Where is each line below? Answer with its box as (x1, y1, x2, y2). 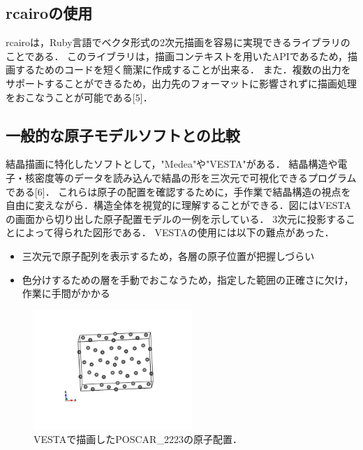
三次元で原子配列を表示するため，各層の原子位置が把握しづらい (22, 248, 315, 263)
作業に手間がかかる (22, 286, 110, 300)
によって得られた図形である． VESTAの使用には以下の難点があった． (15, 225, 334, 240)
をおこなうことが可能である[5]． (6, 89, 153, 104)
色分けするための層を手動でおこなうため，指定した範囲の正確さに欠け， (22, 272, 354, 286)
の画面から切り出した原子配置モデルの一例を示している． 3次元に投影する (6, 211, 346, 226)
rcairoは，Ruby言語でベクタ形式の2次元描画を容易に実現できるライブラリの (6, 35, 350, 50)
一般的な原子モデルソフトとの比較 (6, 124, 240, 145)
